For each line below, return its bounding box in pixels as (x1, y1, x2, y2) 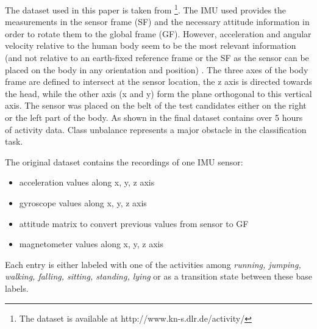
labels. (5, 281, 29, 294)
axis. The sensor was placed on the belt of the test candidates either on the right (5, 99, 307, 112)
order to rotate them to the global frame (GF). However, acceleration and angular (5, 27, 312, 40)
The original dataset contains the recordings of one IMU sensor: (5, 155, 243, 168)
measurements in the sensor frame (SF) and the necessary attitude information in (5, 15, 310, 28)
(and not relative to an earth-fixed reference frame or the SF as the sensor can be (5, 51, 309, 64)
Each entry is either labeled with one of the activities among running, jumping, (5, 258, 301, 270)
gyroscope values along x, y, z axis (19, 196, 147, 209)
